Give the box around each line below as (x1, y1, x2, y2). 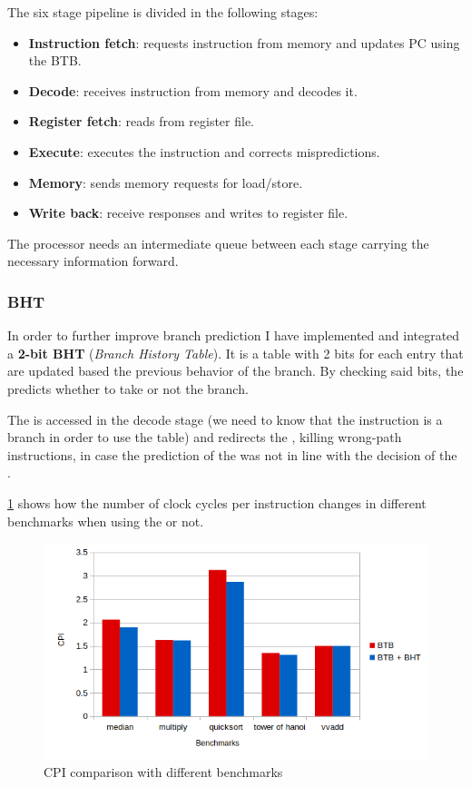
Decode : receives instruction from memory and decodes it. (28, 81, 358, 100)
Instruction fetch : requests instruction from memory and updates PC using (28, 33, 460, 52)
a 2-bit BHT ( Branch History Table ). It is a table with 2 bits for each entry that (7, 343, 464, 362)
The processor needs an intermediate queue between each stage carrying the (7, 233, 429, 252)
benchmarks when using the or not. (7, 511, 204, 530)
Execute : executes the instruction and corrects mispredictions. (28, 142, 380, 161)
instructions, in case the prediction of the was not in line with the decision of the (7, 445, 457, 464)
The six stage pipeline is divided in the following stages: (7, 3, 319, 21)
